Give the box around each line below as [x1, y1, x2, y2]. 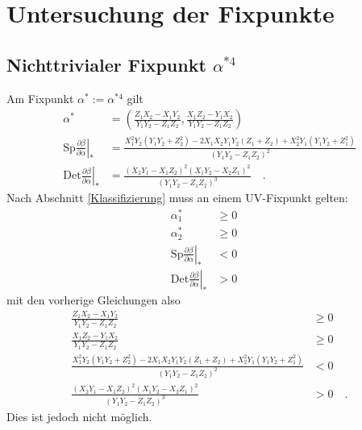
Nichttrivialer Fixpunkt [6, 52, 206, 76]
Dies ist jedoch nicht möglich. [6, 407, 152, 424]
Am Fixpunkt [6, 89, 74, 106]
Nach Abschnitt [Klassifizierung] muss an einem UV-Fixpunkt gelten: [6, 189, 348, 206]
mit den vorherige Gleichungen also [6, 291, 181, 308]
